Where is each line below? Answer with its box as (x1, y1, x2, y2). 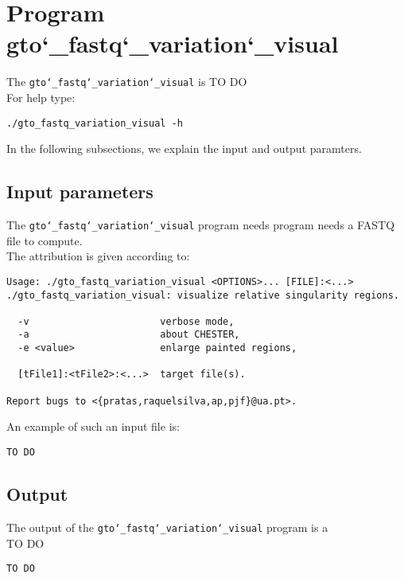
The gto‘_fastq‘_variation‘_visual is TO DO (6, 73, 247, 90)
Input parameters (6, 179, 153, 204)
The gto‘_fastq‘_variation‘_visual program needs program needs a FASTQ (6, 217, 395, 233)
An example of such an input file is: (6, 418, 180, 435)
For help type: (6, 88, 76, 105)
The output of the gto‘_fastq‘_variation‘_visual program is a (6, 518, 328, 535)
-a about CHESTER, (17, 329, 240, 341)
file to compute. (6, 232, 83, 248)
